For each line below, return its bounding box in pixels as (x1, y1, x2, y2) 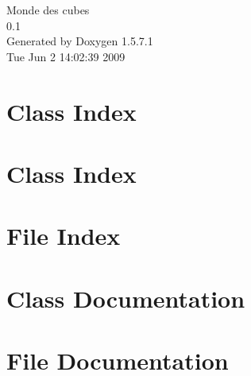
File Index (6, 219, 121, 252)
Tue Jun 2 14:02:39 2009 (6, 48, 125, 64)
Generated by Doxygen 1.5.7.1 (6, 33, 153, 49)
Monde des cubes (6, 2, 90, 17)
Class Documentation (6, 281, 245, 314)
